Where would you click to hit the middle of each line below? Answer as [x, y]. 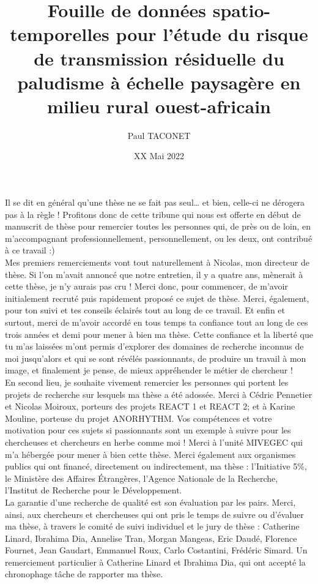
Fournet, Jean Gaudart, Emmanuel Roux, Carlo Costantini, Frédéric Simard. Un [156, 550]
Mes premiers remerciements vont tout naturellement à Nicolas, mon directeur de [157, 262]
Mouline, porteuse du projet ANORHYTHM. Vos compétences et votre [139, 418]
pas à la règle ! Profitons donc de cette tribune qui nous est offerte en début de [153, 214]
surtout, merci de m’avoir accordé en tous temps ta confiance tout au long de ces [157, 322]
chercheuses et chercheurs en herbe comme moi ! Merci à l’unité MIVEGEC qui [154, 442]
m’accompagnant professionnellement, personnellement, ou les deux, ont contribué [159, 238]
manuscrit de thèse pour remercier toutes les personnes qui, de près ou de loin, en [158, 226]
